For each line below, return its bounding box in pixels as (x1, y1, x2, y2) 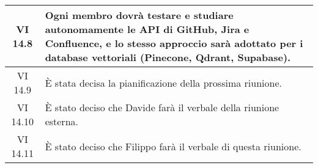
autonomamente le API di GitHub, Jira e (45, 22, 250, 36)
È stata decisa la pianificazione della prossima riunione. (45, 75, 282, 90)
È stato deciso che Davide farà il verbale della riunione (45, 100, 279, 114)
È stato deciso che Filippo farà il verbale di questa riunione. (45, 139, 301, 153)
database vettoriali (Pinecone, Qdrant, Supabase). (45, 50, 291, 64)
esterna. (45, 114, 78, 128)
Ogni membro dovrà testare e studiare (45, 8, 234, 22)
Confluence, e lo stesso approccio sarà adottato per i (45, 36, 303, 50)
